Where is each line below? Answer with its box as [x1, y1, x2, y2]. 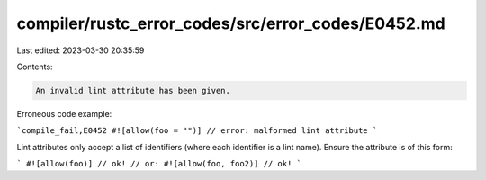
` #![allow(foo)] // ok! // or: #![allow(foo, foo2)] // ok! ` [16, 158, 301, 169]
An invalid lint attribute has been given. [35, 85, 231, 95]
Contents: [16, 61, 53, 72]
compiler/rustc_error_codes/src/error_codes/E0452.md [16, 13, 445, 33]
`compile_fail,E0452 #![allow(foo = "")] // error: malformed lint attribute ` [16, 126, 378, 136]
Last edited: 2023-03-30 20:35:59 [16, 45, 145, 56]
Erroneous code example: [16, 108, 112, 119]
